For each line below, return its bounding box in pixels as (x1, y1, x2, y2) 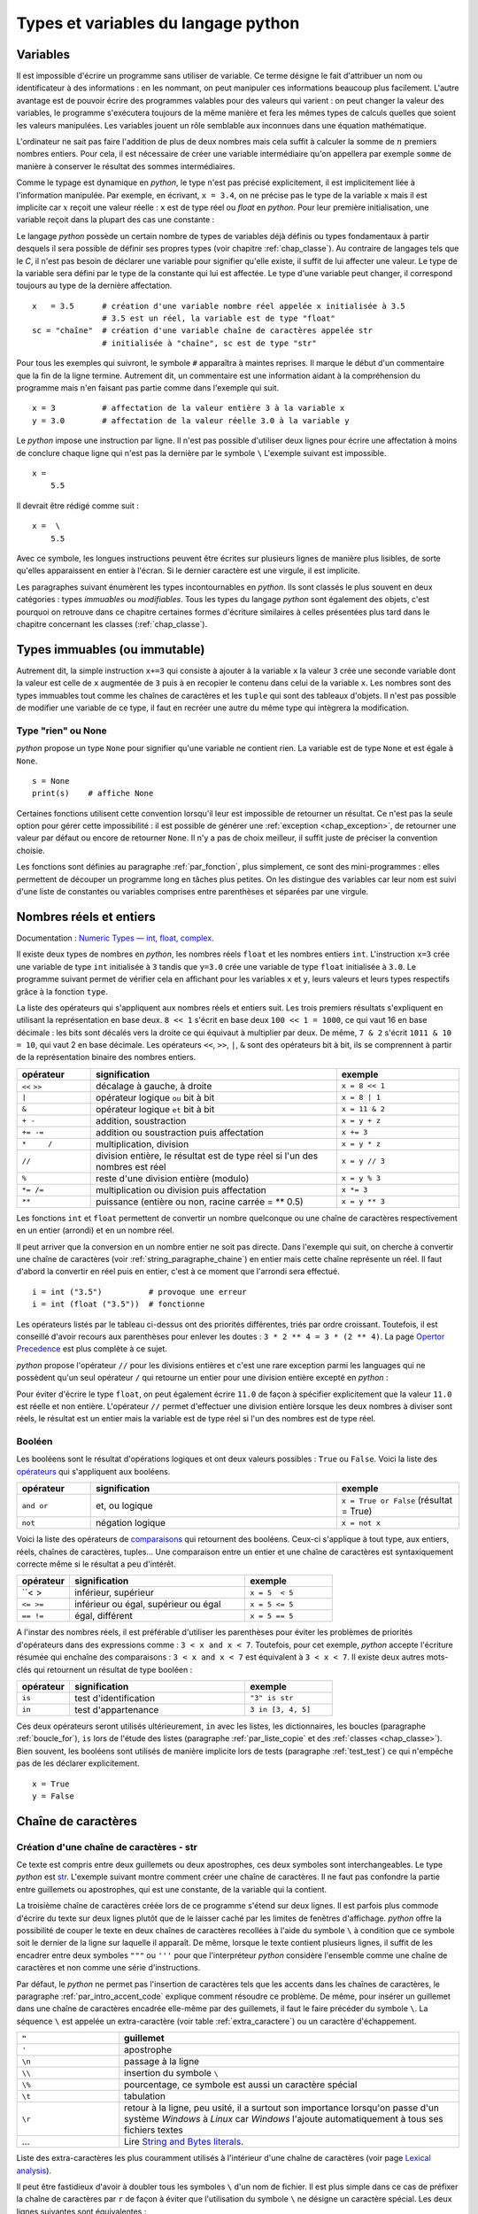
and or (21, 1501, 49, 1510)
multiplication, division (96, 1138, 189, 1150)
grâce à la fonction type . (16, 986, 108, 996)
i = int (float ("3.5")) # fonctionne (32, 1299, 205, 1310)
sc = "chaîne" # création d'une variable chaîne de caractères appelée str (32, 326, 374, 336)
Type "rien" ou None (16, 724, 107, 737)
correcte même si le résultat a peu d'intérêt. (16, 1559, 176, 1569)
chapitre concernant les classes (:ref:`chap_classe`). (16, 618, 208, 629)
